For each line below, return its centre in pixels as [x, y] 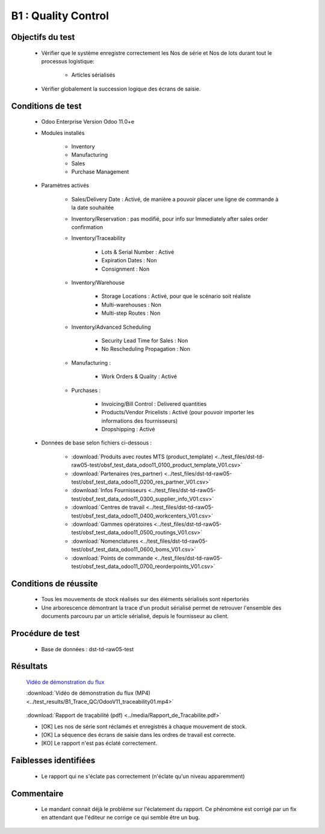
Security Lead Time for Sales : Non [145, 340]
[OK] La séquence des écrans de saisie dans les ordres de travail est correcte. [138, 734]
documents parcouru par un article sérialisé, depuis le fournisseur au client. [135, 616]
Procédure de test [45, 633]
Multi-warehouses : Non [132, 305]
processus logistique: [68, 61]
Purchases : [86, 390]
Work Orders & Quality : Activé [139, 376]
